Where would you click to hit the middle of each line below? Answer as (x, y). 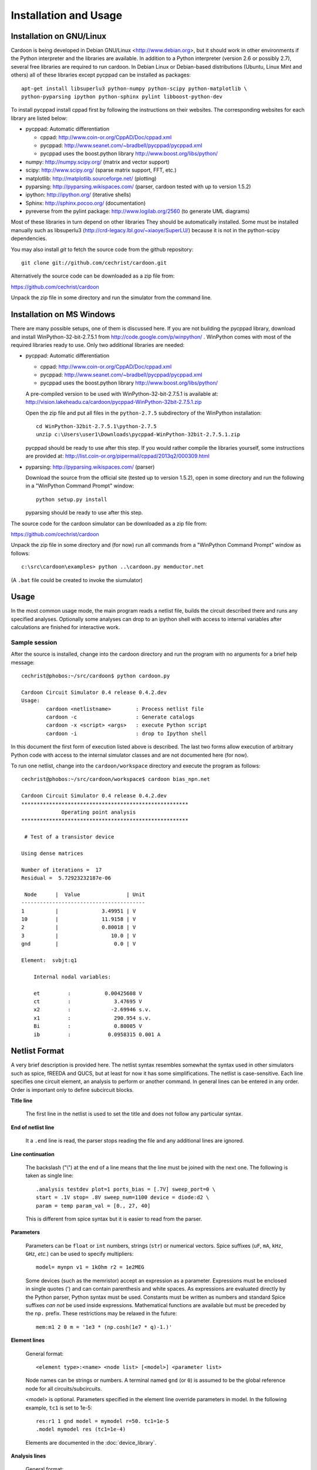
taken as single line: (49, 1175)
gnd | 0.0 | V (79, 944)
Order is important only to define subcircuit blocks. (72, 1090)
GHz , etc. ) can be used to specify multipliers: (80, 1254)
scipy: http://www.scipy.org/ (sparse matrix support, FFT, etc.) (101, 170)
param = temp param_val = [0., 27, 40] (93, 1206)
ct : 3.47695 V (87, 1001)
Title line (22, 1100)
